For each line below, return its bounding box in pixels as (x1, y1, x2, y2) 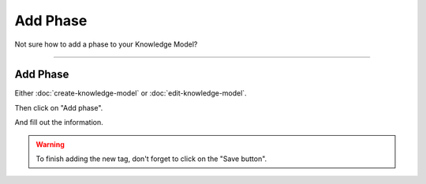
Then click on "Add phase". (14, 103, 103, 112)
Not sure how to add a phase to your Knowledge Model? (14, 39, 198, 49)
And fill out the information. (14, 118, 103, 127)
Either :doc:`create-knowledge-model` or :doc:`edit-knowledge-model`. (14, 88, 248, 98)
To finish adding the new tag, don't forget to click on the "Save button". (35, 154, 267, 163)
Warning (35, 139, 65, 149)
